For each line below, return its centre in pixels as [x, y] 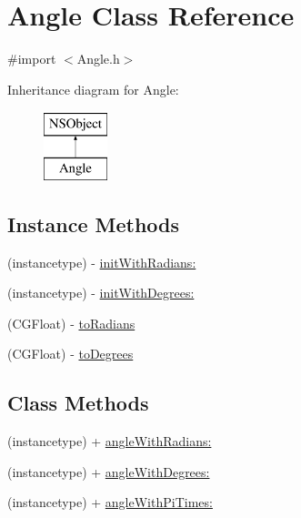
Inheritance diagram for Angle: [93, 89]
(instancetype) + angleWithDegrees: [109, 471]
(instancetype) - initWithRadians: [102, 262]
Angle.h [98, 59]
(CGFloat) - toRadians [71, 323]
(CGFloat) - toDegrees [70, 354]
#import [32, 59]
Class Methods [78, 403]
